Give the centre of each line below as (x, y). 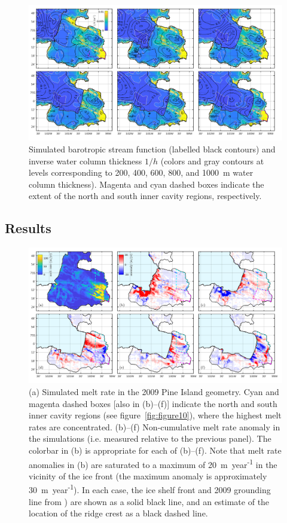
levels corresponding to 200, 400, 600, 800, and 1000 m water (141, 172)
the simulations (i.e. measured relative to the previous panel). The (150, 438)
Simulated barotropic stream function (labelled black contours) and (152, 149)
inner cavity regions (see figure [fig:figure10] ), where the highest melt (155, 415)
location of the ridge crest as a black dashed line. (118, 513)
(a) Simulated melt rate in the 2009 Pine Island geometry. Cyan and (154, 391)
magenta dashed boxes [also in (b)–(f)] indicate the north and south (153, 403)
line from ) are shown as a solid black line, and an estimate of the (149, 501)
